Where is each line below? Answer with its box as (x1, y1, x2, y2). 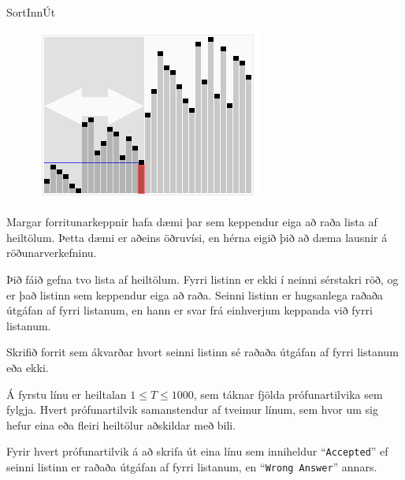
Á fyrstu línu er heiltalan (6, 385, 127, 402)
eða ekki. (6, 359, 49, 375)
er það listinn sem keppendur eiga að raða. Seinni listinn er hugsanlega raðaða (6, 286, 384, 303)
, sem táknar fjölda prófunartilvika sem (193, 385, 383, 402)
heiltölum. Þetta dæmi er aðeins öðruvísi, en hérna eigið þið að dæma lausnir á (6, 229, 388, 245)
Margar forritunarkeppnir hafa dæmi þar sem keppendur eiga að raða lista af (6, 214, 377, 230)
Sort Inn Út (6, 4, 56, 20)
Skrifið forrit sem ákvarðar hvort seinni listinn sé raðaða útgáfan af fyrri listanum (6, 344, 399, 360)
